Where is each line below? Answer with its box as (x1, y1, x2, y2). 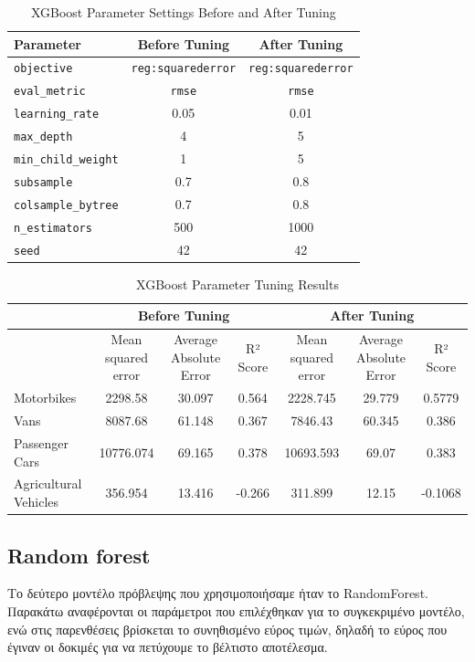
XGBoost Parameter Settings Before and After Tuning (30, 3, 336, 21)
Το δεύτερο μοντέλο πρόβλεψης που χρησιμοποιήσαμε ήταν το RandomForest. (7, 583, 428, 603)
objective (14, 62, 73, 76)
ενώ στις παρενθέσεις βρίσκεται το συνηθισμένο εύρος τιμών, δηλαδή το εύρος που (7, 619, 448, 638)
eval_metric (14, 85, 86, 99)
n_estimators (14, 221, 92, 235)
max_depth (14, 131, 73, 144)
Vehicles (14, 492, 59, 511)
